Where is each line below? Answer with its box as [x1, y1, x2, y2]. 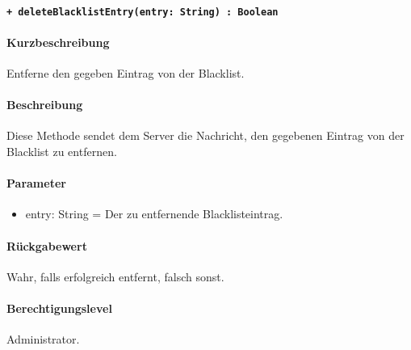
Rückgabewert [6, 237, 87, 254]
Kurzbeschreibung [6, 33, 110, 50]
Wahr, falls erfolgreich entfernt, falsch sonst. [6, 268, 224, 285]
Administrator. [6, 331, 80, 348]
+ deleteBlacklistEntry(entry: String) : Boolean [6, 6, 279, 18]
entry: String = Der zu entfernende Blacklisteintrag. [25, 205, 283, 222]
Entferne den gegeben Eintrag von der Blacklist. [6, 65, 245, 82]
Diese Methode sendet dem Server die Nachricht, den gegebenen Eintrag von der [6, 127, 405, 144]
